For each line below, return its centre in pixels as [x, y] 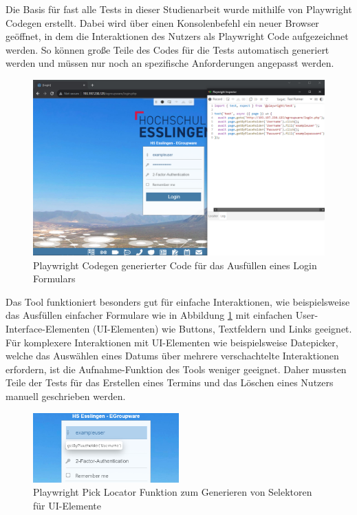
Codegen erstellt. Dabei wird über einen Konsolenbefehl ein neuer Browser [162, 22]
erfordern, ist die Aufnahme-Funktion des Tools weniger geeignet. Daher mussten [176, 369]
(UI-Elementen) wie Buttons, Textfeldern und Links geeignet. [222, 328]
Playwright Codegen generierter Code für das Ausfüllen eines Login [175, 265]
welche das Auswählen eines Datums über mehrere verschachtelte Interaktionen [172, 356]
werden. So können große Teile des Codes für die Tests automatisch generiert [167, 49]
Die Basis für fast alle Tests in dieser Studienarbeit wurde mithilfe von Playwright [179, 9]
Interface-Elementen [48, 328]
